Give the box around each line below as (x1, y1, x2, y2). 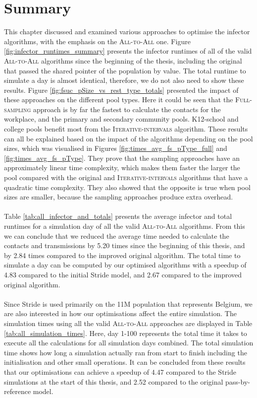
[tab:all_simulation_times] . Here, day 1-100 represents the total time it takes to (4, 328, 247, 338)
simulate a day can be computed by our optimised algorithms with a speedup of (4, 260, 247, 270)
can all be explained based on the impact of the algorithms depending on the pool (4, 133, 253, 143)
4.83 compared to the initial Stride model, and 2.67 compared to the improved (4, 269, 242, 279)
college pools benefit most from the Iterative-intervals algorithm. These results (4, 124, 248, 134)
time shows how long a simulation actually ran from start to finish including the (4, 347, 247, 357)
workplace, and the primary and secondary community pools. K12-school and (4, 114, 239, 124)
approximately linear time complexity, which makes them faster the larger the (4, 162, 240, 173)
